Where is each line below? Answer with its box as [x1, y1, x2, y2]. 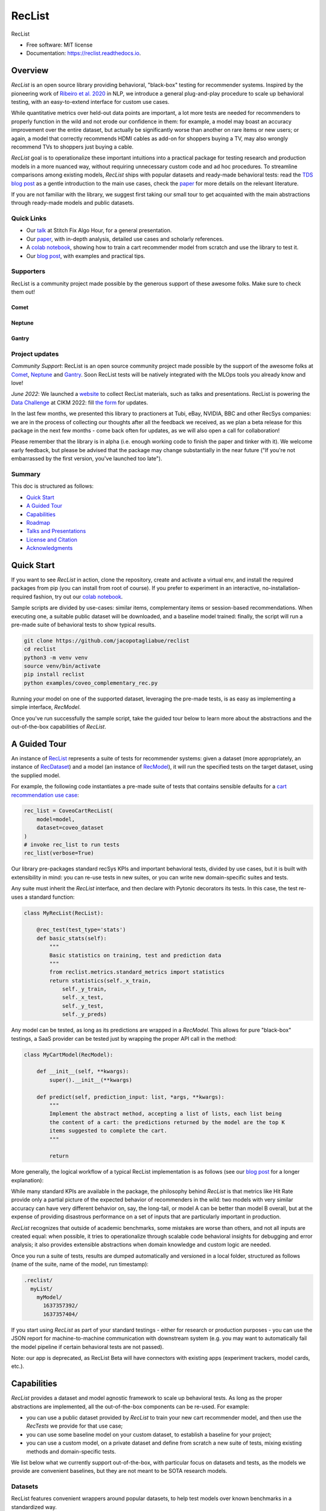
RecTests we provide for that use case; [26, 1422, 123, 1429]
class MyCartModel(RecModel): [24, 1051, 113, 1058]
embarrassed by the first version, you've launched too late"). [11, 455, 162, 462]
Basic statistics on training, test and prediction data [49, 952, 222, 959]
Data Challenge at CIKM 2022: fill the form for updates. [11, 399, 149, 406]
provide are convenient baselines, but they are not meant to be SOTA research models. [11, 1467, 228, 1475]
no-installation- [262, 584, 301, 592]
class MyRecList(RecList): [24, 910, 104, 916]
